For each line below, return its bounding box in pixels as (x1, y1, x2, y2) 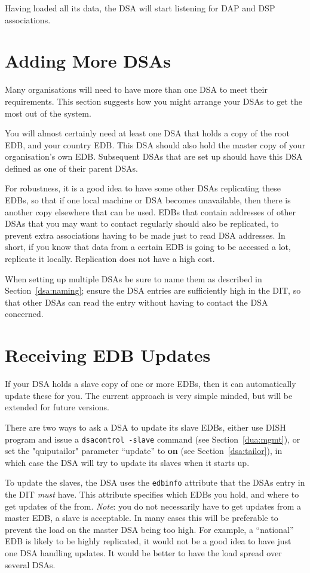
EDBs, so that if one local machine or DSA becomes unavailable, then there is (5, 194, 291, 206)
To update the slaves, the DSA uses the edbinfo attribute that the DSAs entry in (5, 476, 305, 489)
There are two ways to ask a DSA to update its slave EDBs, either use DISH (5, 420, 286, 433)
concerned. (5, 307, 44, 320)
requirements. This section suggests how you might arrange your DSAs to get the (5, 95, 302, 107)
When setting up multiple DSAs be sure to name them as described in (5, 272, 262, 285)
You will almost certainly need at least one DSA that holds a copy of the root (5, 127, 290, 139)
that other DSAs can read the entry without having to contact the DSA (5, 295, 268, 308)
